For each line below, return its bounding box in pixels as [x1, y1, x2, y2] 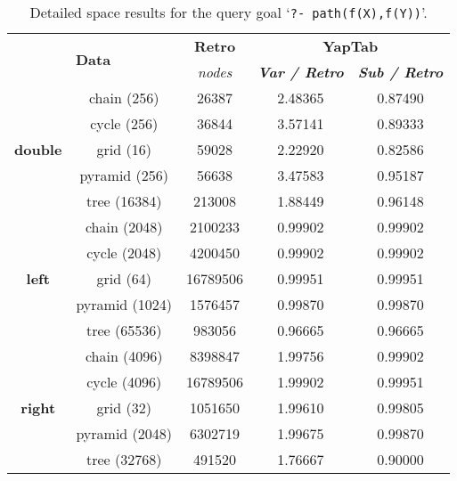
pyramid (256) [79, 165, 169, 185]
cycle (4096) [86, 371, 162, 392]
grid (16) [96, 139, 151, 159]
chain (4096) [85, 346, 163, 366]
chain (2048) [85, 216, 163, 237]
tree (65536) [86, 320, 162, 340]
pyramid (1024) [76, 294, 173, 314]
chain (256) [88, 87, 159, 108]
